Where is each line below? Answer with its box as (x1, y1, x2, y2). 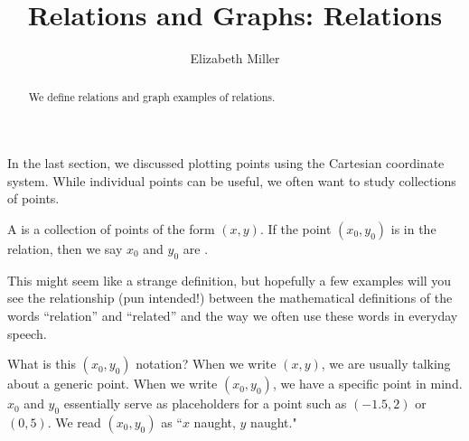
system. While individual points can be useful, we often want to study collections (7, 171, 456, 190)
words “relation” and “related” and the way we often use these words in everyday (7, 305, 458, 324)
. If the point (259, 219, 332, 238)
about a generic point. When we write (7, 374, 218, 393)
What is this (7, 354, 76, 373)
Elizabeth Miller (190, 49, 280, 68)
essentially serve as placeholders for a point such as (63, 394, 347, 413)
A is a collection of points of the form (7, 219, 215, 238)
